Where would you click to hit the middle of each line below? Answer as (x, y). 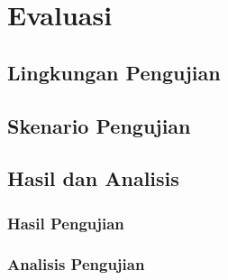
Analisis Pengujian (76, 264)
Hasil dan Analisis (93, 178)
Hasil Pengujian (66, 223)
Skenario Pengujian (99, 125)
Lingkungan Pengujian (114, 72)
